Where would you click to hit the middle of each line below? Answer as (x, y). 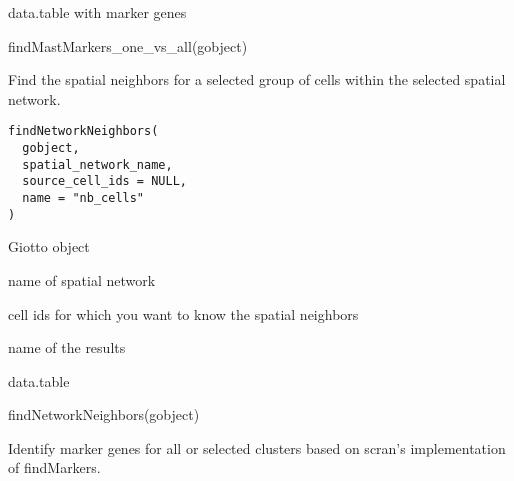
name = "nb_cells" (83, 198)
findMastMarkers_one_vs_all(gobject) (128, 45)
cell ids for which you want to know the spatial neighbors (183, 313)
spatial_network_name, (97, 164)
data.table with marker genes (97, 12)
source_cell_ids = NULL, (104, 181)
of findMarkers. (54, 467)
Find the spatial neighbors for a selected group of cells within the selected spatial (257, 79)
